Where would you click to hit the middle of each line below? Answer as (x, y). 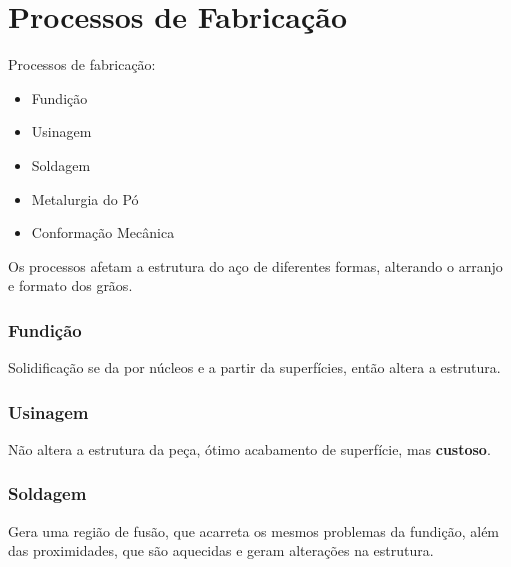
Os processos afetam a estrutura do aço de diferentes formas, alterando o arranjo (255, 265)
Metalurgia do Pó (85, 198)
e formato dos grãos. (70, 285)
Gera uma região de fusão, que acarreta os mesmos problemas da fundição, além (254, 530)
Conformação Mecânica (103, 232)
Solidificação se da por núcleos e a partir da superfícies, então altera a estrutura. (254, 367)
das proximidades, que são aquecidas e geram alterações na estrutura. (221, 550)
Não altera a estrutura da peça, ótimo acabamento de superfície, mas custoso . (249, 448)
